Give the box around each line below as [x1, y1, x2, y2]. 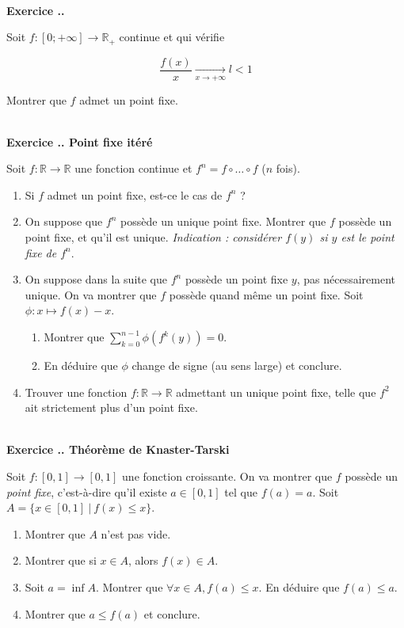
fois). [276, 160, 300, 177]
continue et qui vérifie [119, 29, 225, 45]
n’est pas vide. [101, 525, 171, 542]
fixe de [25, 244, 57, 261]
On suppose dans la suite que [25, 271, 167, 287]
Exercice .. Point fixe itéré [6, 133, 153, 150]
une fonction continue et [74, 160, 192, 177]
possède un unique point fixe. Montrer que [120, 213, 326, 230]
